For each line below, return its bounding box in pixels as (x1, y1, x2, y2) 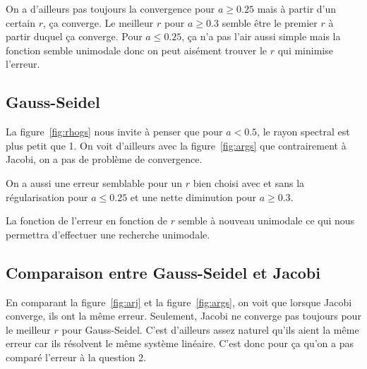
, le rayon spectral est (257, 124, 350, 139)
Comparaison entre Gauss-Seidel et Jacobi (6, 261, 320, 283)
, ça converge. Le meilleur (43, 15, 154, 30)
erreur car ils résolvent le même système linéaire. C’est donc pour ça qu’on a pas (6, 336, 354, 351)
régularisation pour (6, 189, 88, 204)
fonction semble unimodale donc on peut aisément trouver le (6, 42, 267, 57)
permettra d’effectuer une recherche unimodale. (6, 226, 210, 241)
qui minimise (277, 42, 333, 57)
